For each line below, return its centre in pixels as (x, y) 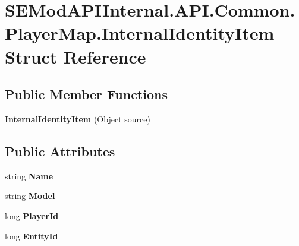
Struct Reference (75, 56)
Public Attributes (60, 151)
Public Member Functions (86, 94)
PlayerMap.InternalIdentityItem (140, 33)
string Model (30, 196)
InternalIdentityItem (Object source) (78, 119)
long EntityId (32, 236)
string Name (29, 176)
